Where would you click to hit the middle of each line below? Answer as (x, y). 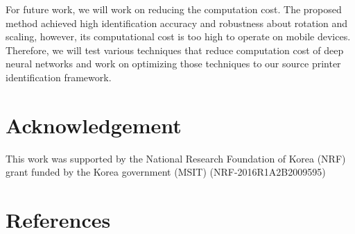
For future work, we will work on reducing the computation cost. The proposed (174, 9)
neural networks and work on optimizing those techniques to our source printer (173, 64)
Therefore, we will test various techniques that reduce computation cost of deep (175, 50)
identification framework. (59, 77)
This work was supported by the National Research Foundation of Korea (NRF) (176, 158)
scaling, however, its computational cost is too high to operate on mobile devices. (178, 36)
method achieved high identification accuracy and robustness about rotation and (177, 23)
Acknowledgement (94, 125)
